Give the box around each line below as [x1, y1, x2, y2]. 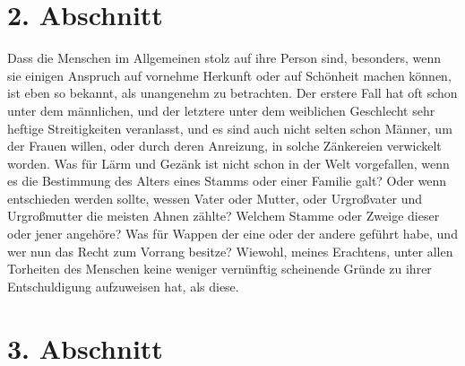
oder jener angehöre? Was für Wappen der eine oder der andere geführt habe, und [7, 224, 458, 243]
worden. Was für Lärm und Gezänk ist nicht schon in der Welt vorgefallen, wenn [7, 153, 450, 172]
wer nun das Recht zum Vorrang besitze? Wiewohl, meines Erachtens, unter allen [7, 241, 453, 260]
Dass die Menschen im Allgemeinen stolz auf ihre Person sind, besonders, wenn [7, 48, 442, 67]
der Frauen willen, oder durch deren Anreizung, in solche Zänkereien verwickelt [7, 136, 442, 155]
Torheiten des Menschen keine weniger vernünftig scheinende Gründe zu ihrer [7, 259, 432, 278]
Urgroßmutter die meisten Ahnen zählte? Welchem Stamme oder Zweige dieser [7, 206, 440, 225]
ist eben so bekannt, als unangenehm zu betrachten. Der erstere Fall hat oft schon [7, 83, 458, 102]
